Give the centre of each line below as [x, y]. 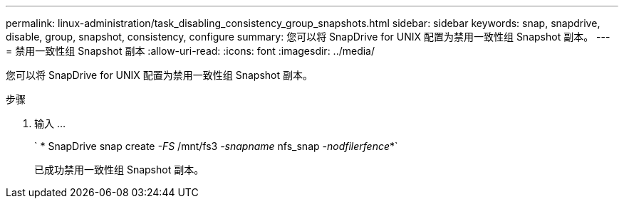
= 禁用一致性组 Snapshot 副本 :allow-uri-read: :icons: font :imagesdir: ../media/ [191, 51]
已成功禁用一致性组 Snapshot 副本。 [119, 170]
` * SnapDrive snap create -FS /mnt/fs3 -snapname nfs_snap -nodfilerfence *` [216, 146]
